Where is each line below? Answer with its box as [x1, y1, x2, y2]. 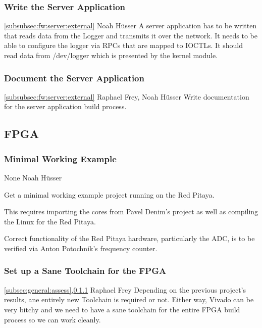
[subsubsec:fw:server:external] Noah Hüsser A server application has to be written [4, 20, 257, 31]
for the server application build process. [4, 101, 127, 112]
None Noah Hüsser [4, 172, 62, 182]
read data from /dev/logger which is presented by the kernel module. [4, 50, 218, 60]
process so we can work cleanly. [4, 314, 101, 324]
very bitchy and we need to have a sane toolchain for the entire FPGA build [4, 304, 240, 314]
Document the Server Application [4, 71, 144, 84]
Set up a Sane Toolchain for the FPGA [4, 264, 167, 277]
